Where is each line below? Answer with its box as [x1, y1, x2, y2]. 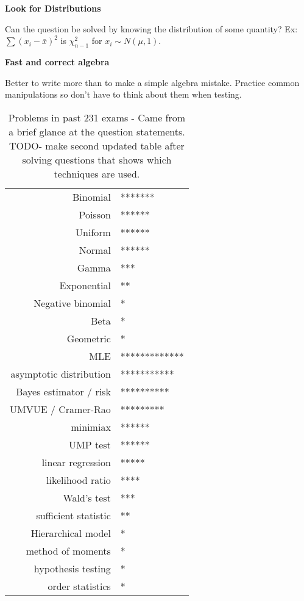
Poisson [79, 207, 111, 221]
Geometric [66, 331, 111, 345]
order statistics [48, 578, 111, 593]
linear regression [41, 455, 111, 469]
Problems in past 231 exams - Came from [8, 110, 186, 124]
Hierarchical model [30, 525, 111, 540]
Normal [79, 242, 111, 257]
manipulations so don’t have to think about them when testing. [5, 88, 242, 101]
